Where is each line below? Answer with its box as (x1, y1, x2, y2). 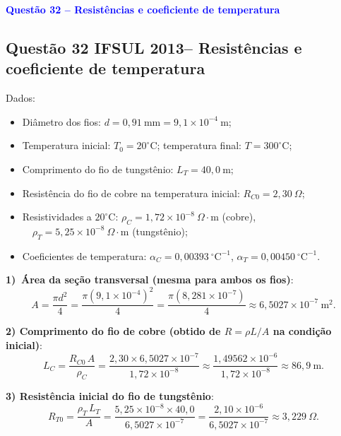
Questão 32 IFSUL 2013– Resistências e (6, 36, 302, 58)
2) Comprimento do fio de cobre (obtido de (6, 324, 221, 338)
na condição (273, 324, 332, 338)
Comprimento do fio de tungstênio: (22, 161, 174, 176)
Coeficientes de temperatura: (22, 248, 147, 263)
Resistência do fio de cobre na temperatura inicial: (22, 185, 240, 200)
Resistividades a (22, 209, 92, 224)
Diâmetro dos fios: (22, 114, 102, 129)
